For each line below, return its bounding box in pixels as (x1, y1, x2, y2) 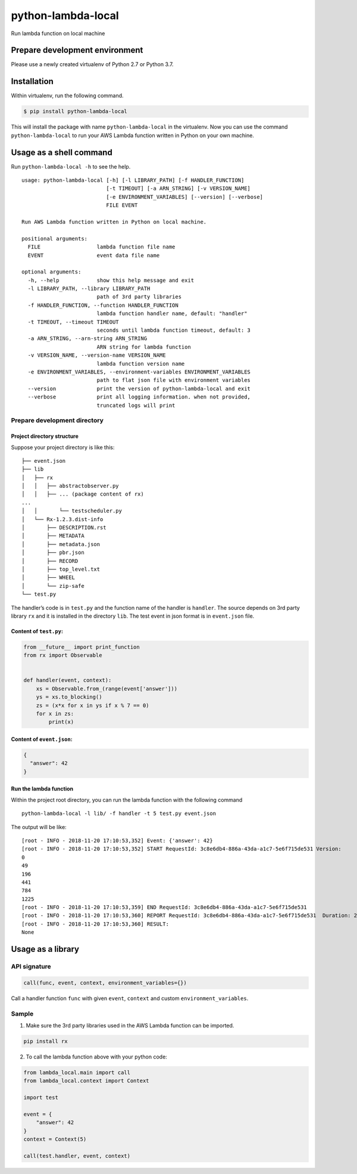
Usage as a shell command (11, 147, 112, 157)
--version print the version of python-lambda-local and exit (27, 385, 251, 392)
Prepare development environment (11, 45, 143, 55)
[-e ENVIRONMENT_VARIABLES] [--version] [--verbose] (106, 194, 264, 200)
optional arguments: (21, 269, 82, 275)
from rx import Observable (23, 652, 102, 659)
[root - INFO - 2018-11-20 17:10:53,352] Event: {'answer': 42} (21, 837, 214, 844)
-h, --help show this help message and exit (27, 277, 195, 284)
